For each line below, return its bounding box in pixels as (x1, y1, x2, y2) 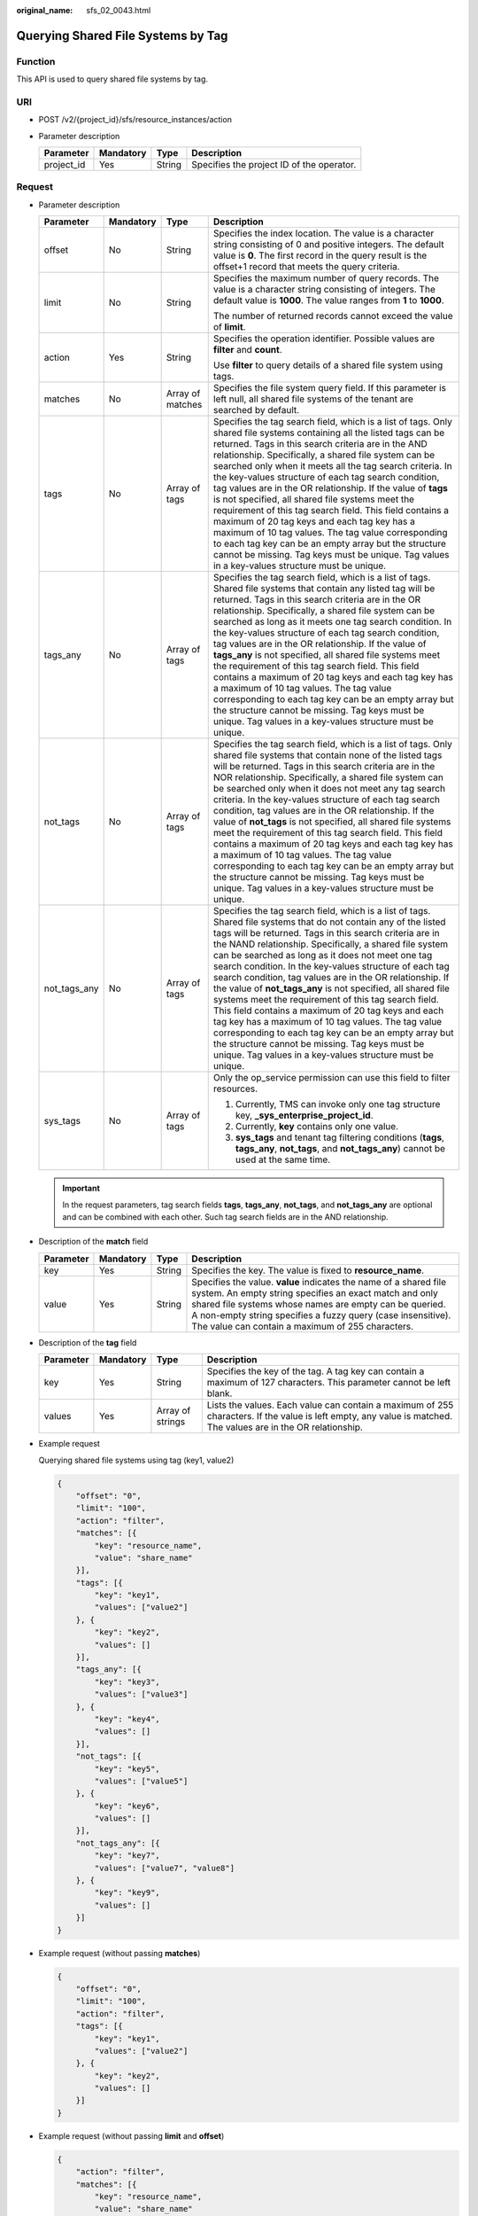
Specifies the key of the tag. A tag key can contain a (206, 1365, 425, 1377)
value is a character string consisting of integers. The (212, 284, 436, 296)
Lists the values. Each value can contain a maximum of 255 (206, 1399, 454, 1411)
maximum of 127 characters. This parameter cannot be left (206, 1377, 451, 1389)
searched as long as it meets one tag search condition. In (212, 616, 452, 628)
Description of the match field (38, 1237, 149, 1247)
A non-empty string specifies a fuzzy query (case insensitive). (191, 1308, 451, 1321)
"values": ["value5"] (94, 1775, 189, 1786)
